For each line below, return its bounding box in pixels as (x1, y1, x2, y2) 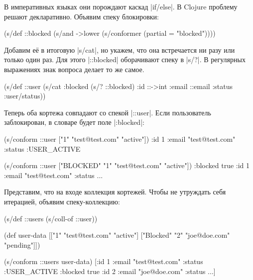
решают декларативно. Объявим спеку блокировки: (4, 11, 159, 21)
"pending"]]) (4, 239, 40, 250)
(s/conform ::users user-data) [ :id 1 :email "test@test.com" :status (4, 256, 203, 267)
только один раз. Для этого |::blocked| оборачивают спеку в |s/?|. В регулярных (4, 54, 246, 65)
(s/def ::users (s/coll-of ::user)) (4, 213, 98, 223)
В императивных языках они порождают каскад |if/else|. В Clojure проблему (4, 1, 238, 11)
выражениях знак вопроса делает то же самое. (4, 64, 144, 74)
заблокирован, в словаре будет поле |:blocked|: (4, 117, 144, 127)
